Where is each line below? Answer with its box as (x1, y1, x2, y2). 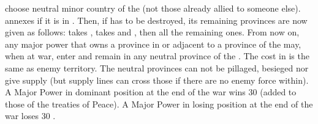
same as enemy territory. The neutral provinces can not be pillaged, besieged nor (5, 61, 309, 74)
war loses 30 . (5, 109, 56, 122)
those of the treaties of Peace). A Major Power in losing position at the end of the (5, 97, 313, 110)
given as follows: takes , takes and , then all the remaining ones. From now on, (5, 26, 300, 38)
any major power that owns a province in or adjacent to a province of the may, (5, 37, 301, 50)
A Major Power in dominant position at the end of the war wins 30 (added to (5, 86, 297, 98)
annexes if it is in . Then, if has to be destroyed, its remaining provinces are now (5, 13, 308, 26)
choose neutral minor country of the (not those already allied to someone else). (5, 2, 301, 14)
